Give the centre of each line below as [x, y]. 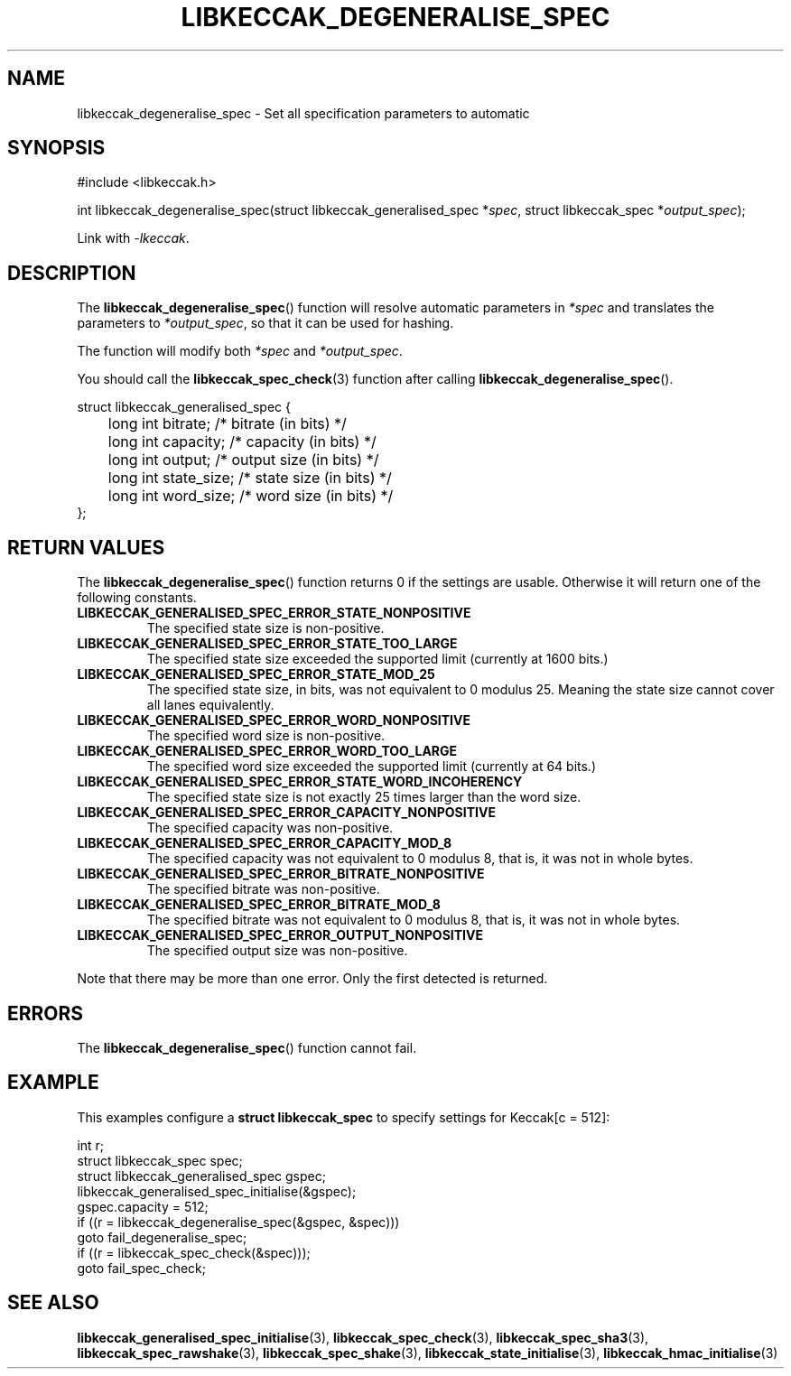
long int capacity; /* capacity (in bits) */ [242, 442]
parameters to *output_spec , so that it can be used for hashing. [265, 323]
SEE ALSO [53, 1303]
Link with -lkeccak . [133, 238]
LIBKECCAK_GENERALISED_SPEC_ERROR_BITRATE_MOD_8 [259, 905]
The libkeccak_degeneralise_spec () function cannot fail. [247, 1047]
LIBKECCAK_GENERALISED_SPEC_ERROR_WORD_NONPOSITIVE [274, 721]
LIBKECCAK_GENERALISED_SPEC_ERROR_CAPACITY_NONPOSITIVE [286, 813]
